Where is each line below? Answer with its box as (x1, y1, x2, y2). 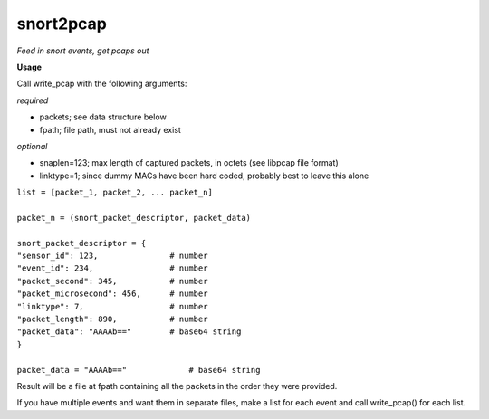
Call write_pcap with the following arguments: (16, 78, 187, 90)
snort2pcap (16, 14, 108, 33)
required (16, 95, 49, 106)
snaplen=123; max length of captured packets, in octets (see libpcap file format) (39, 157, 339, 168)
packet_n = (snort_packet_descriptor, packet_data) (16, 213, 252, 223)
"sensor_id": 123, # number (16, 251, 208, 262)
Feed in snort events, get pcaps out (16, 45, 149, 56)
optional (16, 140, 48, 151)
